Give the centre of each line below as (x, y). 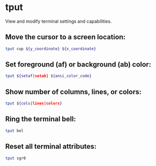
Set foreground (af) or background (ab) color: (78, 65)
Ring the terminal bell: (41, 119)
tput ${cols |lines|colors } (34, 103)
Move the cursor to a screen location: (65, 37)
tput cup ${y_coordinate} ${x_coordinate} (51, 49)
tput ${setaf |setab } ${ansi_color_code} (49, 76)
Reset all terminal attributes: (51, 147)
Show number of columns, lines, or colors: (73, 92)
